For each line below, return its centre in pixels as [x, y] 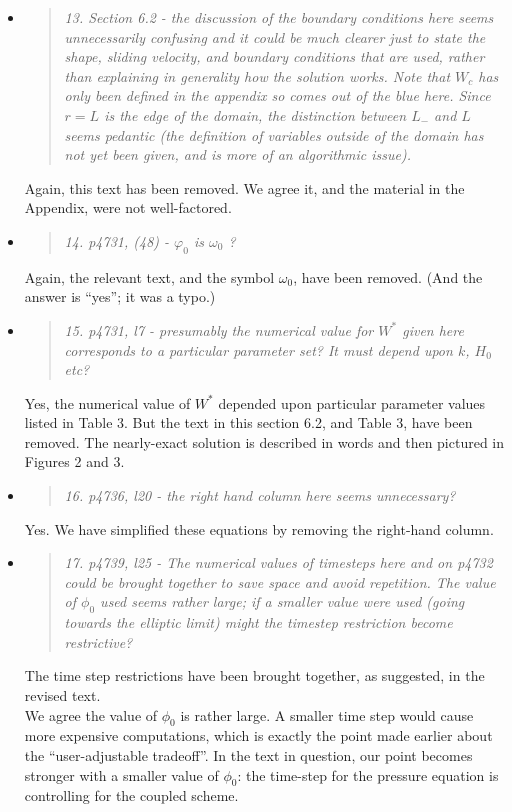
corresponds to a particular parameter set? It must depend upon [258, 349]
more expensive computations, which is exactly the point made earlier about [258, 735]
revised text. [62, 695]
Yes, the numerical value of [107, 402]
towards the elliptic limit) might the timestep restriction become [258, 622]
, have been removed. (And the [388, 276]
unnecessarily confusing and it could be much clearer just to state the [275, 36]
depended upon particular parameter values [352, 402]
